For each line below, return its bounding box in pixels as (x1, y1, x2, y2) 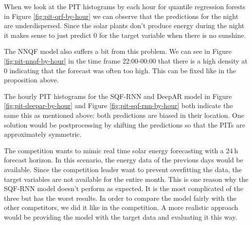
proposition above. (4, 75, 59, 85)
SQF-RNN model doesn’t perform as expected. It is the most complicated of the (4, 183, 243, 193)
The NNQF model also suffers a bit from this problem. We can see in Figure (4, 46, 232, 56)
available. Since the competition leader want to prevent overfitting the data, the (4, 164, 242, 174)
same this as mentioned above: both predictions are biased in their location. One (4, 110, 245, 120)
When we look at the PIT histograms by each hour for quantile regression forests (4, 1, 246, 11)
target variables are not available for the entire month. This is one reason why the (4, 174, 249, 184)
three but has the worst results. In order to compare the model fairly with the (4, 193, 236, 203)
